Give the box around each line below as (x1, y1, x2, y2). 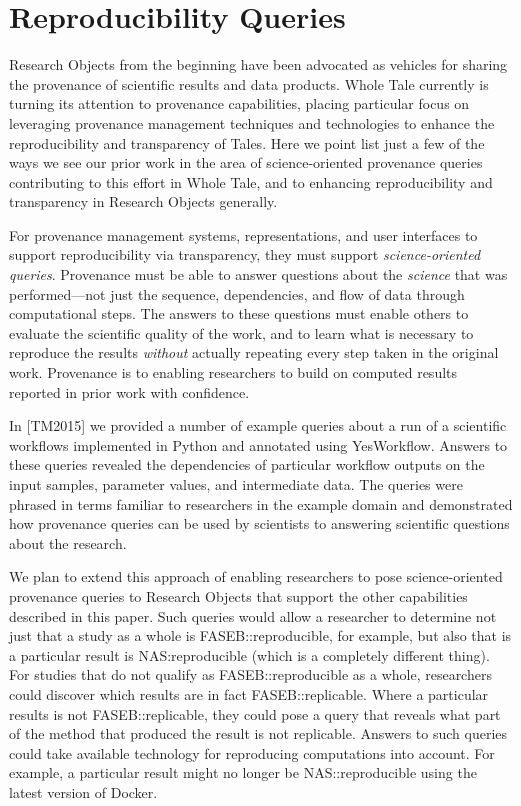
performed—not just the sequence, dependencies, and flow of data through (9, 283, 465, 304)
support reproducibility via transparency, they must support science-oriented (9, 244, 481, 265)
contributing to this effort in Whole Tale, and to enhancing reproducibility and (9, 171, 493, 192)
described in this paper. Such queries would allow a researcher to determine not (9, 605, 497, 626)
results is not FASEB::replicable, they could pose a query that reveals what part (9, 703, 501, 724)
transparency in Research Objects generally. (9, 191, 278, 212)
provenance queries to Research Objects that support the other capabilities (9, 585, 468, 606)
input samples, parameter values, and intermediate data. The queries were (9, 474, 463, 494)
